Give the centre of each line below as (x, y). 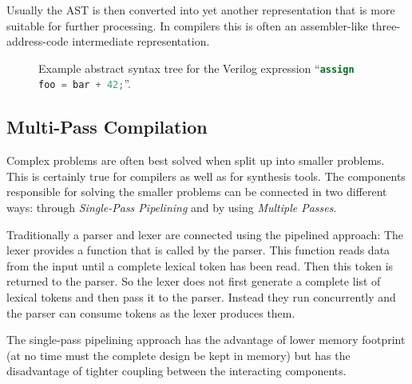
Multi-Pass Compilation (107, 127)
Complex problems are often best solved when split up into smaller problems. (196, 160)
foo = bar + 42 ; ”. (85, 84)
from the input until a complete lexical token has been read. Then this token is (200, 265)
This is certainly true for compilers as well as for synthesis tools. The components (206, 176)
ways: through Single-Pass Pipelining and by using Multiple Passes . (172, 208)
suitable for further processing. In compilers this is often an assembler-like (187, 25)
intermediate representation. (141, 41)
